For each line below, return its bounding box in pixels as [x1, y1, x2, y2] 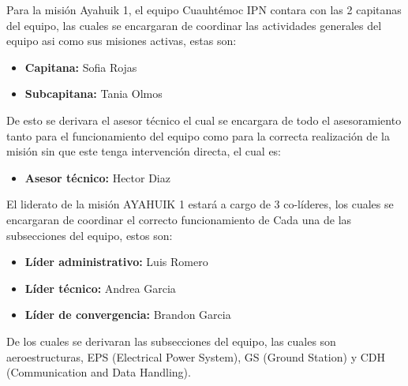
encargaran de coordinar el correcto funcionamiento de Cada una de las [6, 211, 352, 227]
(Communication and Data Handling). [6, 364, 191, 380]
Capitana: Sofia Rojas [24, 58, 137, 75]
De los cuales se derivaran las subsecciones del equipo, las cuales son [6, 332, 336, 349]
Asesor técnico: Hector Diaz [24, 169, 170, 186]
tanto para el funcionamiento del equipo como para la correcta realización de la [6, 127, 390, 144]
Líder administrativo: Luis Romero [24, 253, 208, 270]
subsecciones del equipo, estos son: [6, 227, 173, 243]
